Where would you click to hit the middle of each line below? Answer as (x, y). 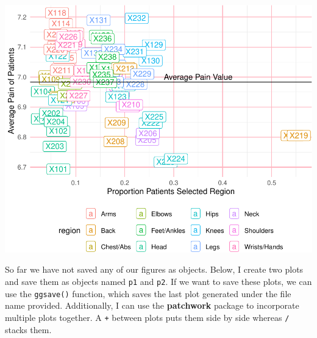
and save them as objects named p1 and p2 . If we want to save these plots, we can (158, 281)
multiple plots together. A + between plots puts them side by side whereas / (147, 317)
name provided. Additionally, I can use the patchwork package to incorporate (152, 305)
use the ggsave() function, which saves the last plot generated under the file (148, 293)
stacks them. (28, 329)
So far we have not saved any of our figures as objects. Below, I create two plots (154, 269)
